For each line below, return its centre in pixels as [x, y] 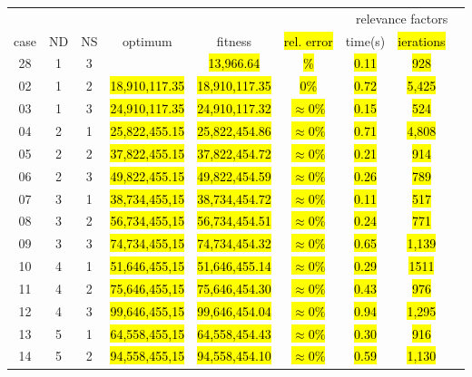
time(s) [365, 40]
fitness [234, 40]
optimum [147, 40]
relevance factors [402, 18]
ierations [422, 40]
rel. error [308, 40]
